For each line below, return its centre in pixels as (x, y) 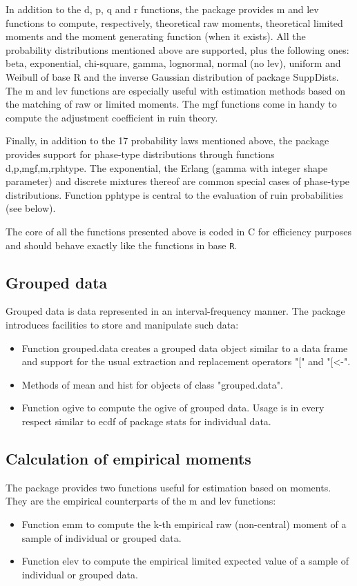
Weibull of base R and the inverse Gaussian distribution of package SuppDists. (172, 76)
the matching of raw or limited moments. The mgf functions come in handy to (171, 104)
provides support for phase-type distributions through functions (140, 154)
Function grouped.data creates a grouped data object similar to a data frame (185, 348)
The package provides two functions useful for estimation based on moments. (168, 487)
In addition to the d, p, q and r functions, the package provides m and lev (162, 9)
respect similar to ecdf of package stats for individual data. (146, 421)
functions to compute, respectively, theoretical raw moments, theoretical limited (174, 22)
